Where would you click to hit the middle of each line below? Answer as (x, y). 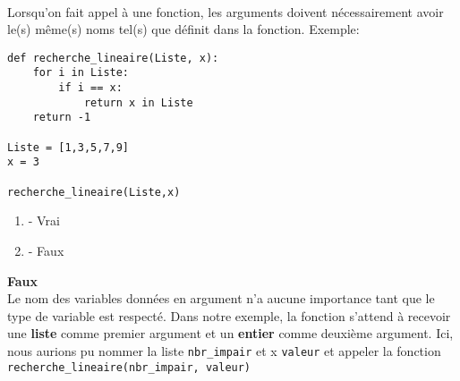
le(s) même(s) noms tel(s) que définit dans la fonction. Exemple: (183, 29)
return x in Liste (138, 102)
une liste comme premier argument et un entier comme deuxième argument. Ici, (230, 333)
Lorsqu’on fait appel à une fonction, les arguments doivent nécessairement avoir (226, 11)
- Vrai (44, 220)
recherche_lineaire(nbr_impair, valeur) (129, 367)
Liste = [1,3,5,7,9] (68, 147)
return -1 (62, 118)
